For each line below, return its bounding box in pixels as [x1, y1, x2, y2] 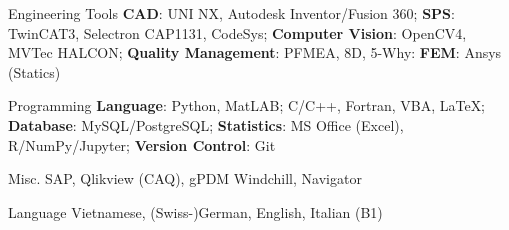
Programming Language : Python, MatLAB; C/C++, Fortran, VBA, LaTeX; [8, 95, 486, 116]
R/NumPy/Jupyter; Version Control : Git [8, 134, 276, 155]
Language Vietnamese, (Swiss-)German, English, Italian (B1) [8, 201, 383, 222]
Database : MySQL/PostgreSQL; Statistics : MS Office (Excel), [8, 114, 404, 135]
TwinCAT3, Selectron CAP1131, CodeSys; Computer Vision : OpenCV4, [8, 22, 467, 43]
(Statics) [8, 61, 61, 82]
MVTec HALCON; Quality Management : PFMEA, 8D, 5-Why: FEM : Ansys [8, 42, 502, 63]
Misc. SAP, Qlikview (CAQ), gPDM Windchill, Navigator [8, 168, 362, 189]
